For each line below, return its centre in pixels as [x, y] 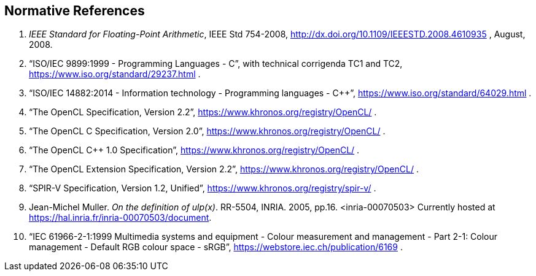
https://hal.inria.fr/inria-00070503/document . [120, 218]
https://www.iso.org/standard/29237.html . [115, 74]
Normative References [75, 11]
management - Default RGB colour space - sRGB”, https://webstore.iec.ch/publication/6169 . [216, 247]
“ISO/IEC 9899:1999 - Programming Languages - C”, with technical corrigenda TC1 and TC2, [216, 64]
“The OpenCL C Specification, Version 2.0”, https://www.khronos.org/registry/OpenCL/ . [207, 131]
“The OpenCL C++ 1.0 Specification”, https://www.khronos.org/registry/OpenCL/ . [194, 150]
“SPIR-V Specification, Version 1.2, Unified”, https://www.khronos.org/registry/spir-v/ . [203, 188]
